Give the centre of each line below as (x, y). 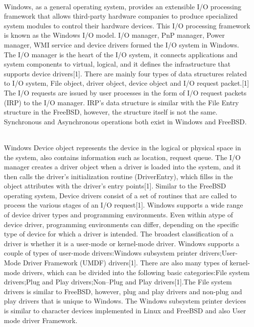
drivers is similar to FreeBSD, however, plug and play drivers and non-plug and (123, 291)
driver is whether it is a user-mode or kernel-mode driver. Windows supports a (122, 243)
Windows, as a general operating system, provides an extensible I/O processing (123, 6)
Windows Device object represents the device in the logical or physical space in (123, 147)
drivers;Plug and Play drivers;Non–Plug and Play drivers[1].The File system (118, 282)
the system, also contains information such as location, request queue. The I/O (122, 157)
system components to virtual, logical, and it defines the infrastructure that (117, 64)
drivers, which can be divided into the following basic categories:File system (136, 272)
